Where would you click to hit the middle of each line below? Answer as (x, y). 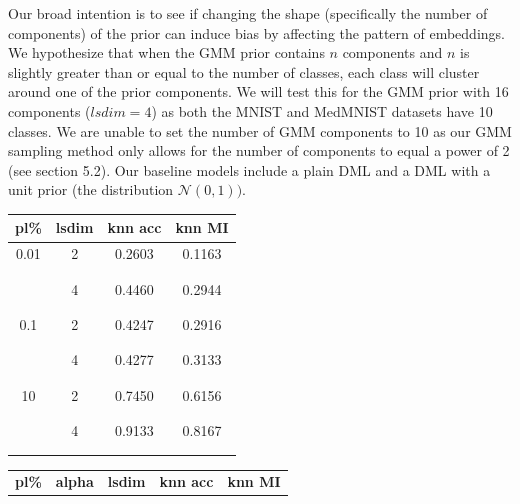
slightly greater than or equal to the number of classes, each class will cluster (244, 71)
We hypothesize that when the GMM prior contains (166, 52)
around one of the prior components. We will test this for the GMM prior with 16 (258, 91)
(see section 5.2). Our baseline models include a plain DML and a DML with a (249, 169)
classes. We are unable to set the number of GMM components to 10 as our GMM (260, 130)
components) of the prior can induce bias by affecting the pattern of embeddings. (256, 32)
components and (392, 52)
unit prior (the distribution (91, 189)
